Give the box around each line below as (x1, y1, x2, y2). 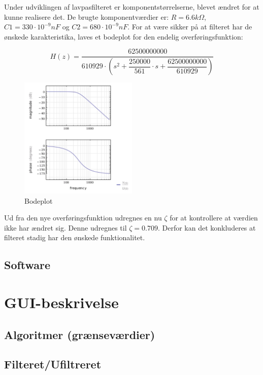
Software (4, 257, 51, 273)
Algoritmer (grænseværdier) (4, 326, 155, 342)
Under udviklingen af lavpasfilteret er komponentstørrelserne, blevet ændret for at (4, 2, 259, 12)
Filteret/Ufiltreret (4, 356, 102, 372)
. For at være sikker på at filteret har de (127, 21, 252, 32)
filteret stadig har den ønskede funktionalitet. (4, 232, 145, 243)
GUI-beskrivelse (4, 291, 119, 312)
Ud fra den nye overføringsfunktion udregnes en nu (4, 212, 162, 223)
